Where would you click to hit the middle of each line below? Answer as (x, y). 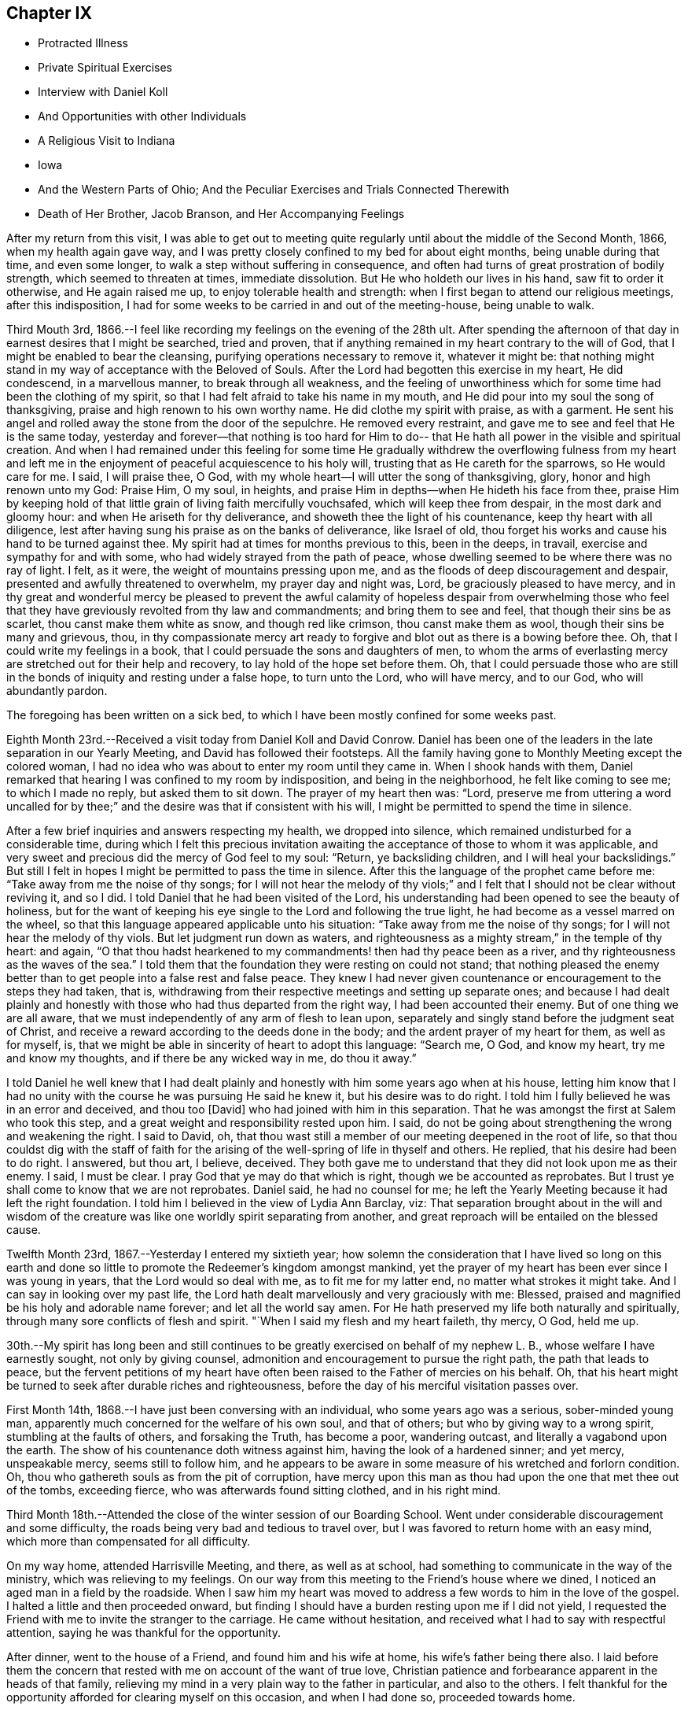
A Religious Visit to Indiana (107, 141)
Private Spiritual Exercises (105, 68)
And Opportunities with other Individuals (142, 116)
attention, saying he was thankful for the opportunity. (143, 1633)
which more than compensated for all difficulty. (129, 1542)
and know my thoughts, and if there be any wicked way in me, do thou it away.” (212, 1058)
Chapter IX (49, 13)
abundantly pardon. (57, 691)
